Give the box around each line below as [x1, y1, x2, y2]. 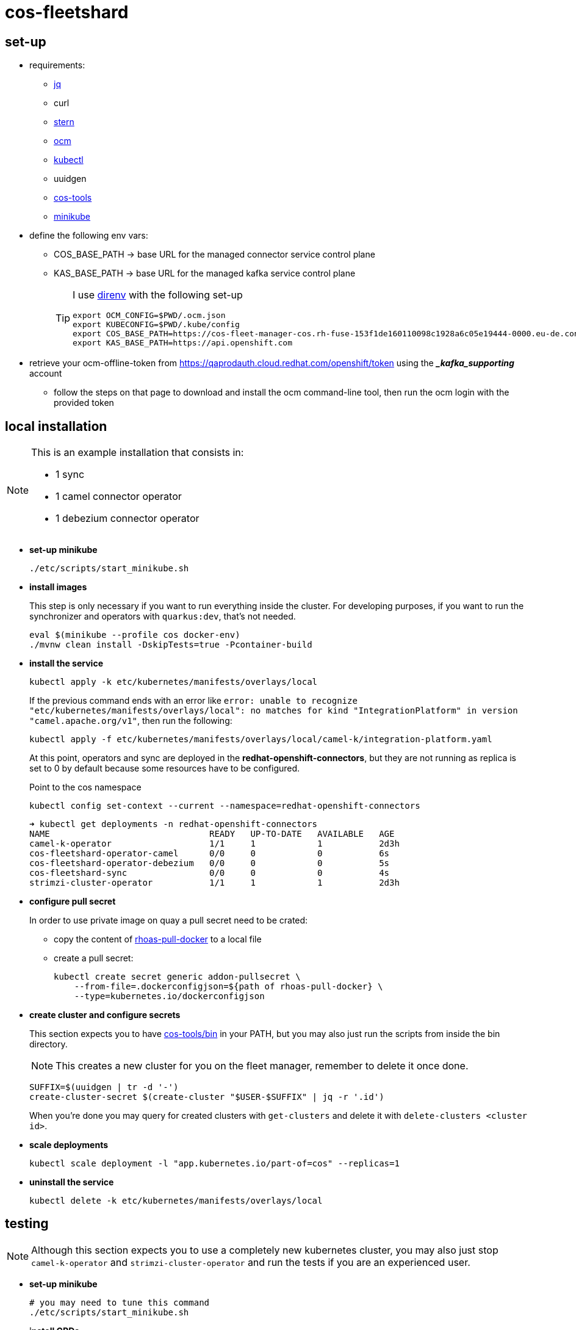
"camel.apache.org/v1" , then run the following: [29, 715, 232, 726]
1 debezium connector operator [56, 512, 200, 525]
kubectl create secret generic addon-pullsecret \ [54, 972, 301, 982]
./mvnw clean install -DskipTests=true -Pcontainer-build [29, 640, 312, 650]
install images [29, 582, 87, 593]
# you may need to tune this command [29, 1297, 210, 1307]
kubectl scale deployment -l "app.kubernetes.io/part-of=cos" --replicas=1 [29, 1158, 400, 1169]
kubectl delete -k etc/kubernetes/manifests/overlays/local [29, 1196, 323, 1206]
